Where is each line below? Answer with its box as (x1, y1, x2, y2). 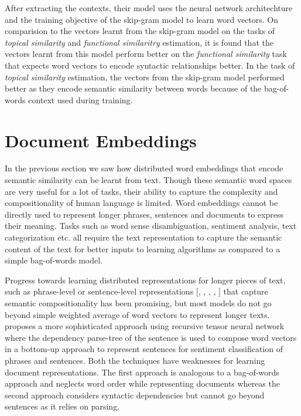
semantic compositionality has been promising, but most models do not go (5, 297, 272, 309)
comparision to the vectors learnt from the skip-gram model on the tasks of (5, 25, 275, 37)
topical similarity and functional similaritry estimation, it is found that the (5, 36, 273, 48)
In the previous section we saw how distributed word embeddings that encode (5, 162, 283, 174)
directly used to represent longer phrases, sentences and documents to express (5, 208, 284, 220)
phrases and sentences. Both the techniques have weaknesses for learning (5, 354, 265, 366)
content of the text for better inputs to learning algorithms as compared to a (5, 242, 281, 255)
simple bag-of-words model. (5, 254, 103, 266)
